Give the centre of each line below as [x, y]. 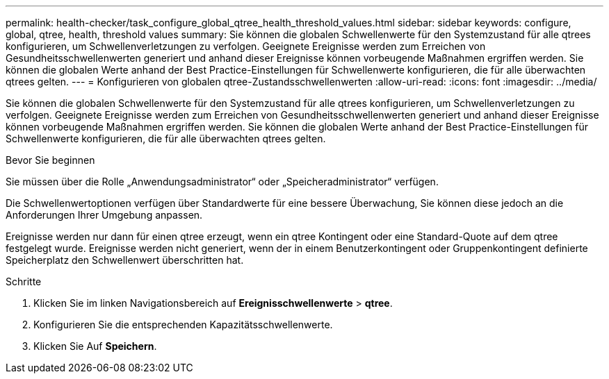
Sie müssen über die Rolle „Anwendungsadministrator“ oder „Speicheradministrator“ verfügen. [222, 182]
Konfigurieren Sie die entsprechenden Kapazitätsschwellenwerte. [183, 325]
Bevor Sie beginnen [50, 160]
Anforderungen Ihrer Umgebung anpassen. [104, 215]
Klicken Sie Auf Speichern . [95, 346]
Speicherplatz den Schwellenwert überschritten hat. [125, 260]
